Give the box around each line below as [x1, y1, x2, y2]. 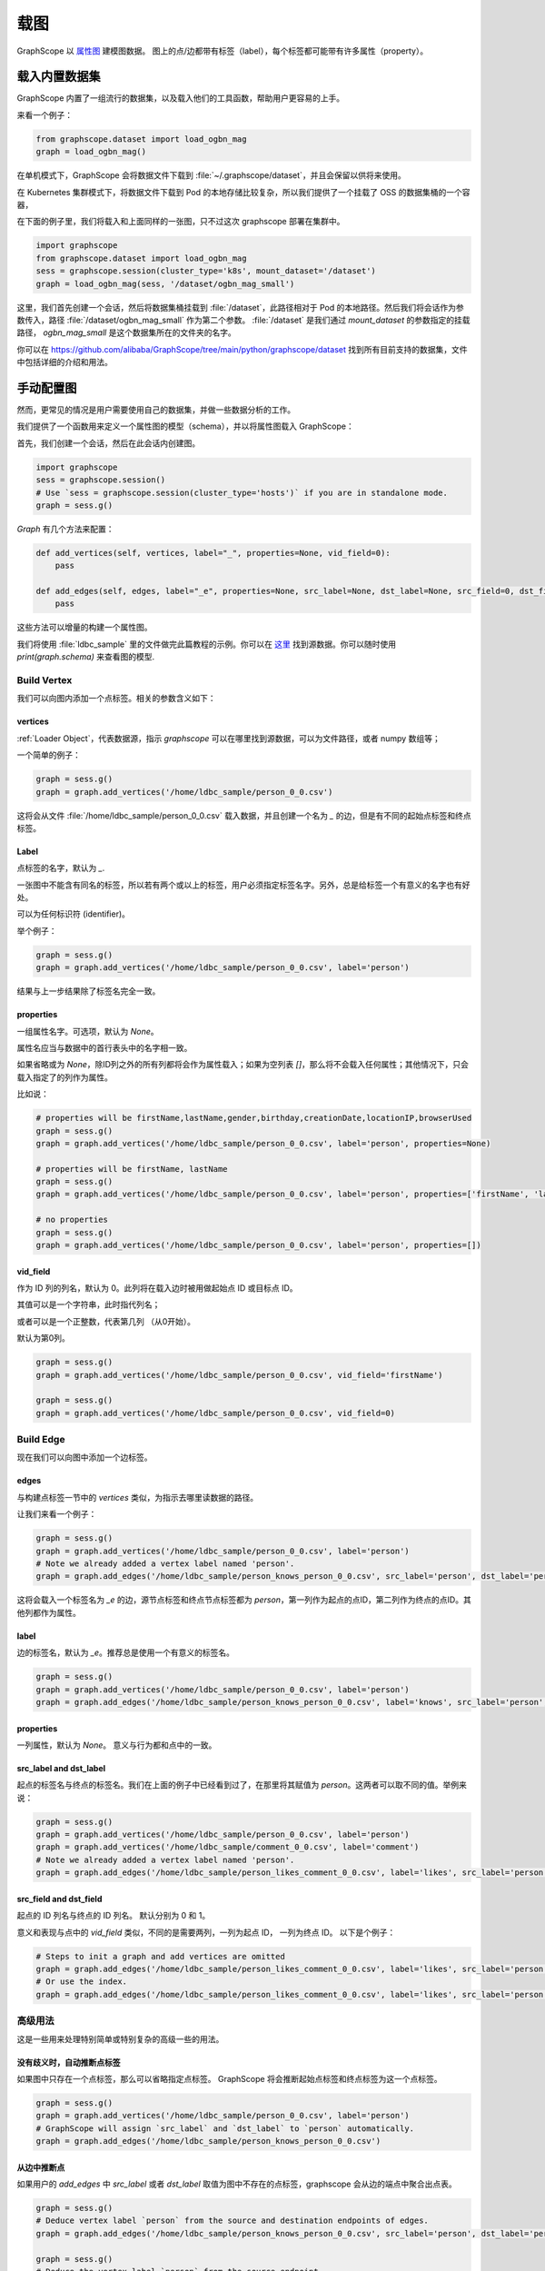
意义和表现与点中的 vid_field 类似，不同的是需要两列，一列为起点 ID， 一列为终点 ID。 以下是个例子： [16, 1927, 396, 1938]
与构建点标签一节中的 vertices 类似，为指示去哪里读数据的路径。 [16, 1492, 259, 1502]
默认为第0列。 [16, 1333, 70, 1344]
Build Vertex [16, 673, 73, 686]
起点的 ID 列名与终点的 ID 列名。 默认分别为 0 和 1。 [16, 1910, 211, 1921]
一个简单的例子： [16, 749, 81, 760]
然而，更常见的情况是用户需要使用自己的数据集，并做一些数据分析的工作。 [16, 404, 295, 415]
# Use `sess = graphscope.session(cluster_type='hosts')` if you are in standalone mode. [35, 487, 449, 498]
